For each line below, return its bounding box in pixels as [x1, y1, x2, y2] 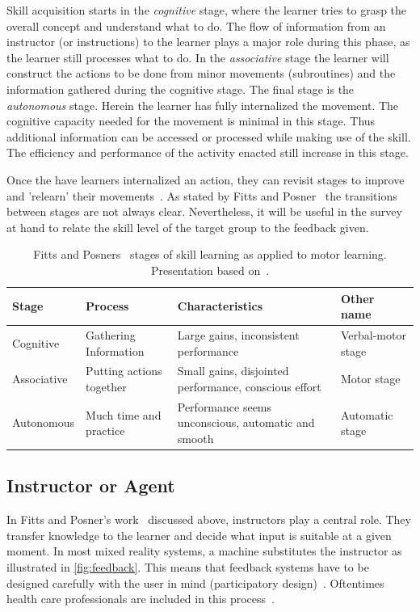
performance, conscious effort [177, 378, 321, 395]
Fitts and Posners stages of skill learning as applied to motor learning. [33, 246, 387, 263]
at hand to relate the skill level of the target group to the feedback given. [6, 218, 369, 235]
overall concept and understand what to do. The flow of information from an [6, 17, 386, 34]
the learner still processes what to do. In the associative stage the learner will [6, 49, 389, 65]
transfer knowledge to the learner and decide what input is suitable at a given [6, 526, 392, 543]
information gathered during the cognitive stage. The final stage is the [6, 80, 355, 97]
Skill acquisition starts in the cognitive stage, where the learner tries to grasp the [6, 2, 407, 18]
